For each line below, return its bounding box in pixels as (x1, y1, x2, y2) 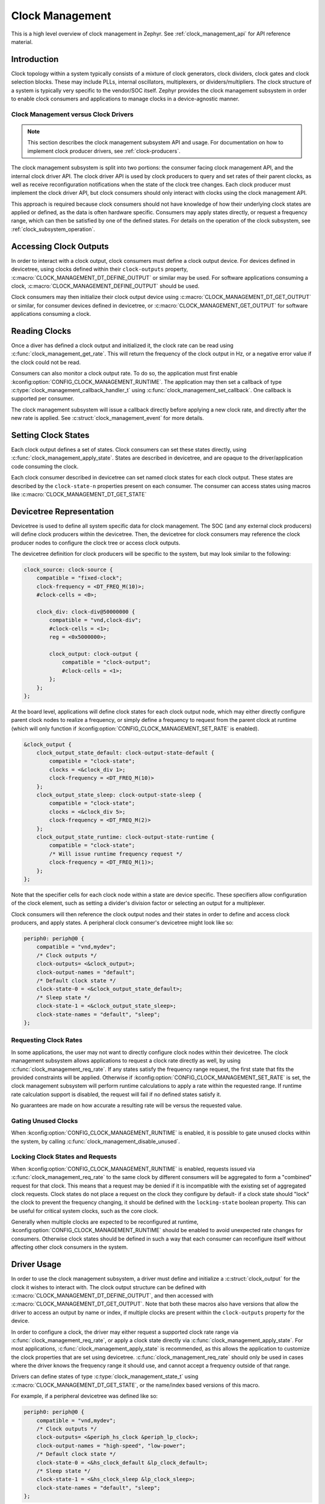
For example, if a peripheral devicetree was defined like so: (11, 1393, 158, 1400)
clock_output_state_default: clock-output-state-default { (36, 750, 215, 756)
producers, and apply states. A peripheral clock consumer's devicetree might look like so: (11, 919, 234, 926)
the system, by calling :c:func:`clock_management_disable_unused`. (11, 1138, 181, 1145)
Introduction (11, 54, 59, 64)
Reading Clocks (11, 325, 72, 336)
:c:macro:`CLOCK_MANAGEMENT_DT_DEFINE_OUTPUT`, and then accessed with (11, 1292, 214, 1299)
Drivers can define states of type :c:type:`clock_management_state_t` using (11, 1373, 199, 1380)
